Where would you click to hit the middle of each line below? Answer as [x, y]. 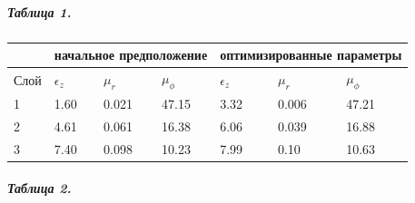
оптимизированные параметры [311, 55]
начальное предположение [131, 55]
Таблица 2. [40, 188]
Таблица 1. [40, 11]
